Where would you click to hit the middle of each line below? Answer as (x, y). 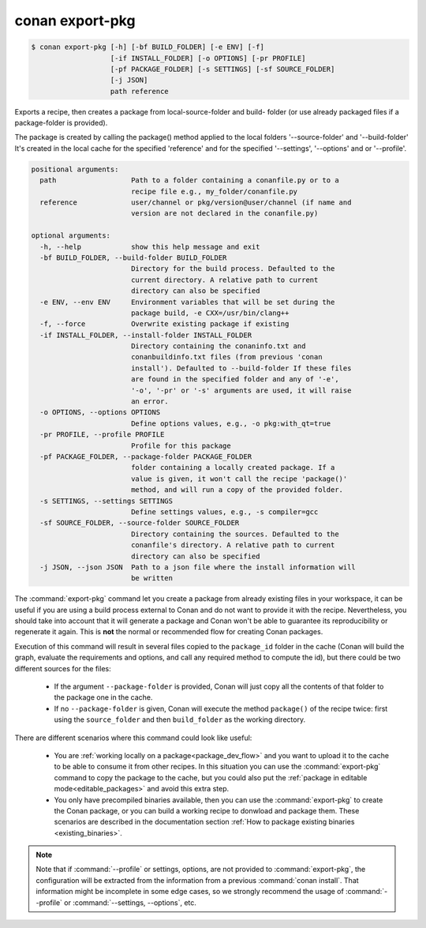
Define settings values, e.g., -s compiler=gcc (224, 512)
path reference (139, 91)
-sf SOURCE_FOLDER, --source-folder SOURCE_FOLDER (140, 523)
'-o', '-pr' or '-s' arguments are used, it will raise (241, 390)
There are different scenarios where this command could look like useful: (133, 738)
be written (152, 578)
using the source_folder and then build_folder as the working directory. (180, 719)
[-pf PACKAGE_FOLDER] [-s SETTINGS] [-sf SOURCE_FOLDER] (222, 69)
